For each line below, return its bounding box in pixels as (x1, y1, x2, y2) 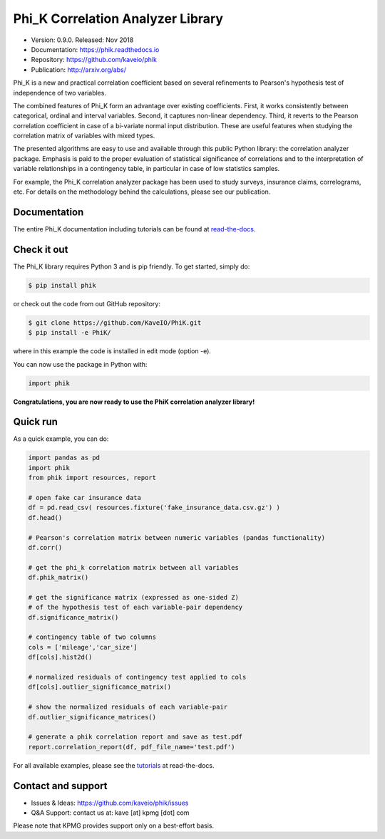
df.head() (28, 514, 63, 521)
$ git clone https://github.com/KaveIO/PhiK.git (28, 318, 202, 327)
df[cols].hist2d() (28, 653, 93, 662)
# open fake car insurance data (28, 494, 142, 501)
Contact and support (13, 780, 108, 792)
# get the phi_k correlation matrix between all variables (28, 563, 239, 571)
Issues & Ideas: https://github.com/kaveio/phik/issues (31, 798, 189, 807)
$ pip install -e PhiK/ (28, 328, 112, 337)
